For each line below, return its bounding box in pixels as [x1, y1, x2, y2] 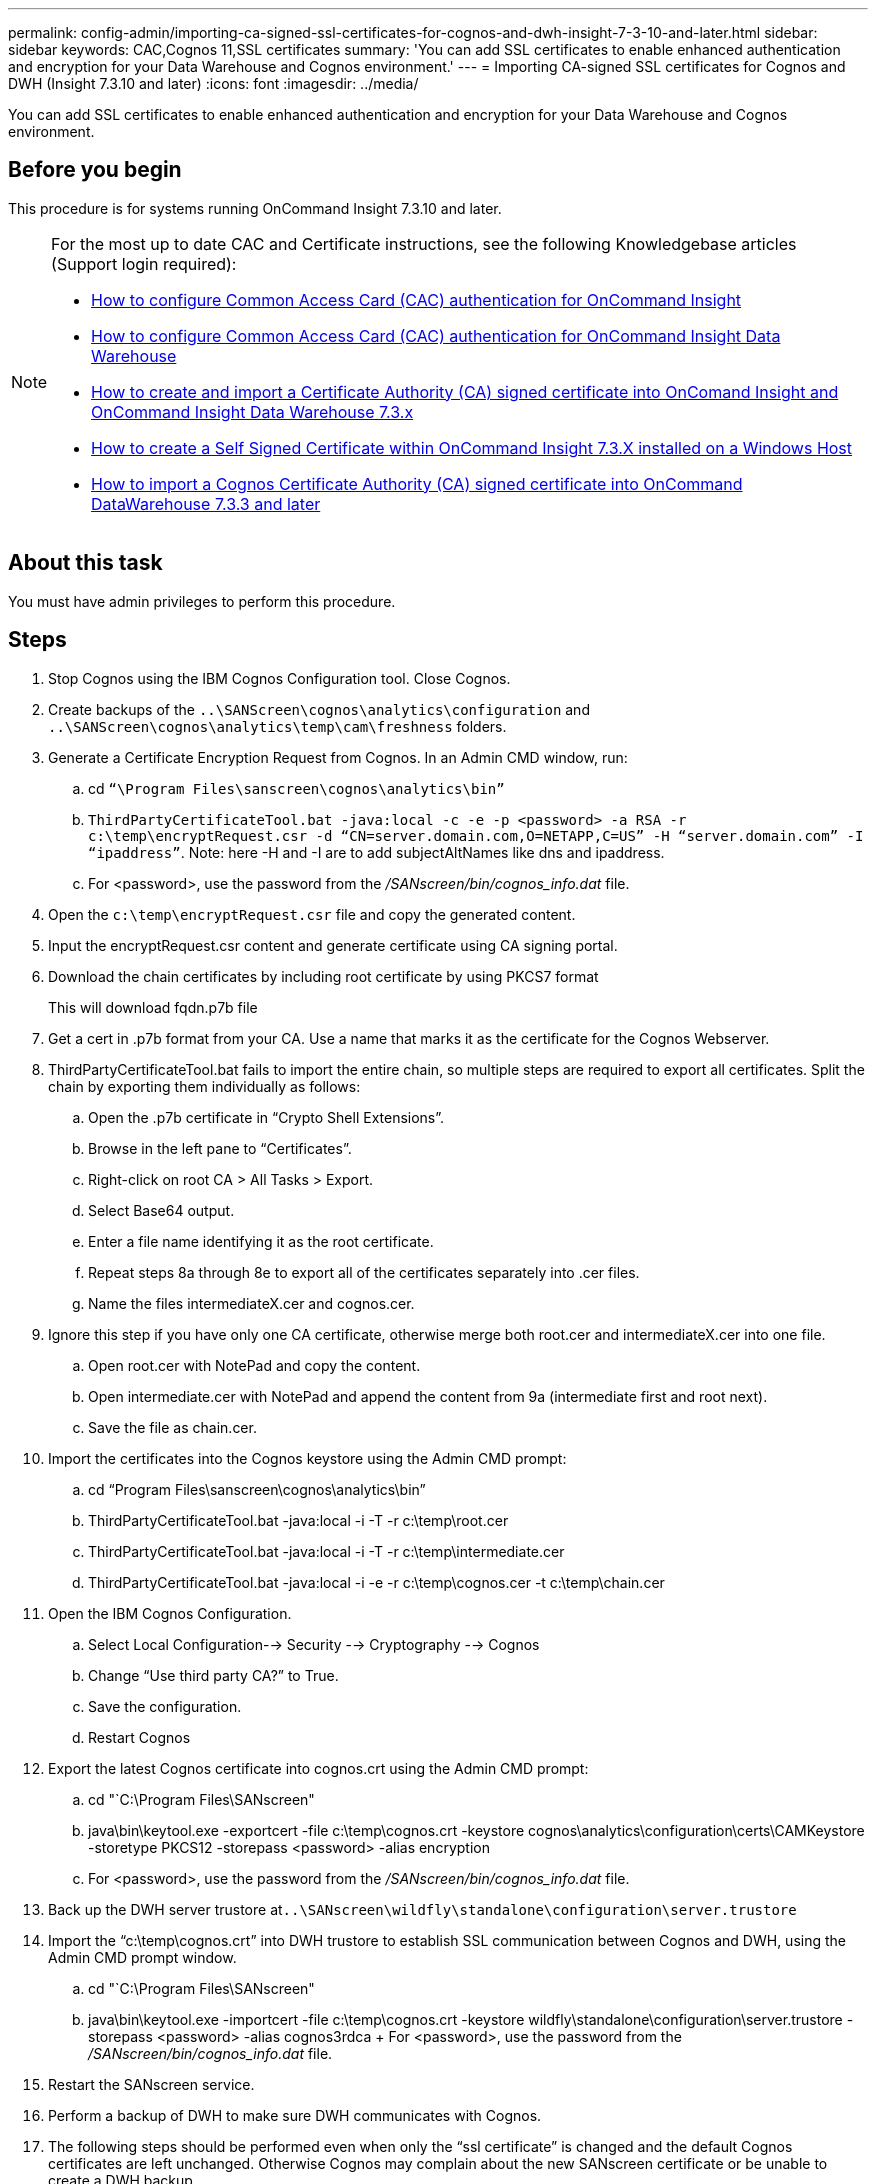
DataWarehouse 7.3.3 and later [91, 493, 321, 514]
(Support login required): [51, 253, 237, 274]
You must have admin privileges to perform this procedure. [8, 592, 396, 610]
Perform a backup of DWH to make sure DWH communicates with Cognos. [48, 2106, 542, 2124]
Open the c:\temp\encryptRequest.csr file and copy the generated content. [48, 905, 576, 923]
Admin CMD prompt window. [48, 1948, 237, 1966]
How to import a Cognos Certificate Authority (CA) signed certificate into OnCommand [91, 473, 743, 494]
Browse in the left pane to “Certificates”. [88, 1139, 352, 1157]
